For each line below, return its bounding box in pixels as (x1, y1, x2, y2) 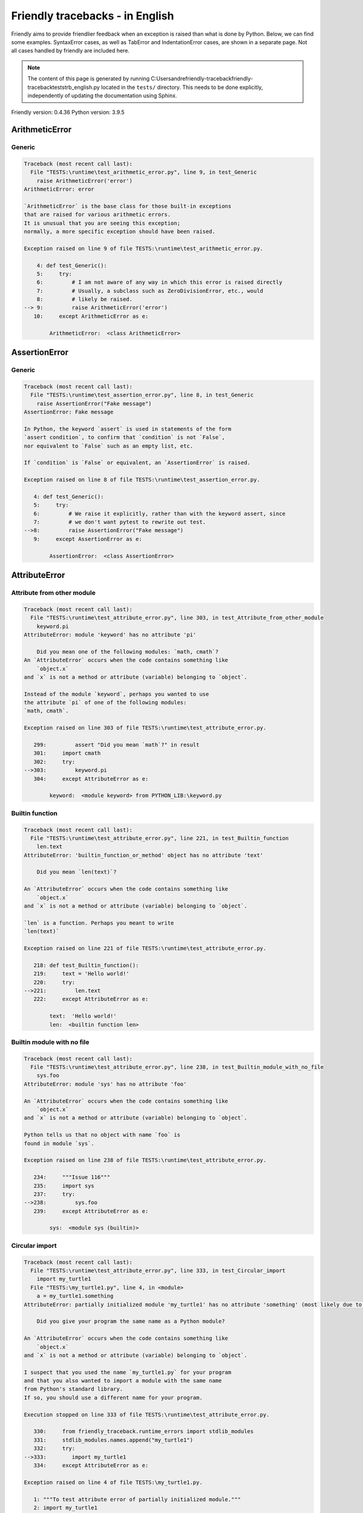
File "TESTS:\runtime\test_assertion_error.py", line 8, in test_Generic (30, 392, 254, 399)
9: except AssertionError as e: (33, 536, 142, 542)
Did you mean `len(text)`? (36, 868, 117, 876)
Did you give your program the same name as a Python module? (36, 1318, 225, 1325)
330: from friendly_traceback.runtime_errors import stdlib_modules (33, 1428, 254, 1435)
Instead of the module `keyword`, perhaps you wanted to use (24, 691, 209, 697)
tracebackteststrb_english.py (27, 84, 100, 91)
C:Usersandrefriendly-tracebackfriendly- (151, 75, 253, 82)
